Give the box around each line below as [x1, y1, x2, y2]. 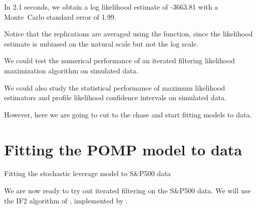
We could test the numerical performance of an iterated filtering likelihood [4, 55, 235, 66]
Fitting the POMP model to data [4, 139, 242, 159]
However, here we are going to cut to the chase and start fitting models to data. [4, 109, 252, 119]
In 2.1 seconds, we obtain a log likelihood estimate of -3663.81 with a [4, 2, 218, 12]
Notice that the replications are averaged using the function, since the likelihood [4, 28, 253, 39]
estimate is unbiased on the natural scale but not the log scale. [4, 38, 199, 49]
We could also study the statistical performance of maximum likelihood [4, 82, 225, 93]
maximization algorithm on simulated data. [4, 65, 139, 75]
